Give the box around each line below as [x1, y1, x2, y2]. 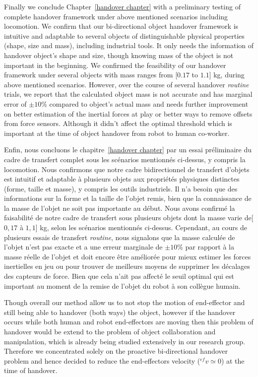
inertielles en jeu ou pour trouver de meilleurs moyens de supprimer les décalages [4, 261, 250, 271]
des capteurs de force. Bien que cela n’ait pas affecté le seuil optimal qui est [4, 271, 234, 281]
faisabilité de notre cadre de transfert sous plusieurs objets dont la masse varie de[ [4, 212, 254, 223]
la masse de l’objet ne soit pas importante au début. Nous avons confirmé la [4, 202, 235, 213]
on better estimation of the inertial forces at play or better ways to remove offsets [4, 108, 253, 119]
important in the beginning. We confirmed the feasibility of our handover [4, 60, 226, 70]
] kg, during [209, 69, 245, 80]
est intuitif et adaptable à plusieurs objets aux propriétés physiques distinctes [4, 174, 240, 184]
